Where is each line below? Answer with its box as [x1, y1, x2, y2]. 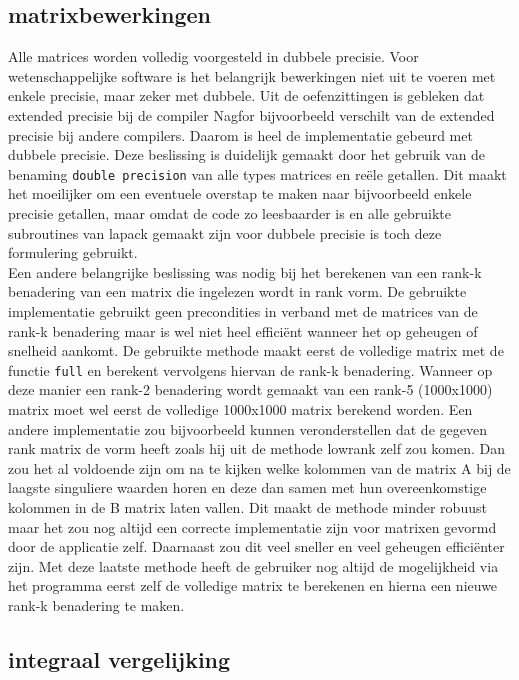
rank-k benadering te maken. [8, 594, 185, 615]
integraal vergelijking [8, 643, 231, 674]
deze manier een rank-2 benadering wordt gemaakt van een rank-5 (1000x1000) [8, 379, 493, 400]
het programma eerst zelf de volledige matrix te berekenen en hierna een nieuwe [8, 575, 498, 596]
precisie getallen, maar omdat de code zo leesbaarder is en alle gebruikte [8, 203, 451, 224]
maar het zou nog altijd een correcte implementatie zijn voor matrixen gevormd [8, 516, 497, 537]
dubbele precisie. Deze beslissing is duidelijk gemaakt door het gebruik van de [8, 144, 486, 165]
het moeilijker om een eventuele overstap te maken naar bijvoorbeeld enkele [8, 183, 472, 204]
